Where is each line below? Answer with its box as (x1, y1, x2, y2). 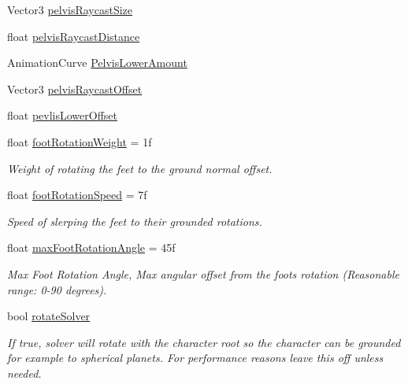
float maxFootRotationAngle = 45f (7, 239, 176, 256)
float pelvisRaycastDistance (7, 28, 140, 44)
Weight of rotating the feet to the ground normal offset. (7, 160, 273, 176)
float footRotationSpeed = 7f (7, 186, 147, 203)
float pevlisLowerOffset (7, 107, 117, 124)
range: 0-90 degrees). (7, 281, 107, 297)
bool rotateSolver (7, 308, 91, 324)
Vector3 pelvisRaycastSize (7, 2, 133, 17)
